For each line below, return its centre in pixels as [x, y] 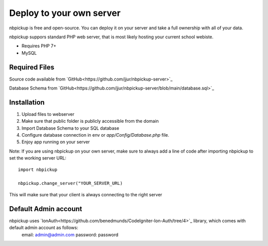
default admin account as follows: [44, 228]
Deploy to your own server [65, 13]
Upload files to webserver [48, 114]
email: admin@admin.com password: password [70, 235]
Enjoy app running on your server [56, 142]
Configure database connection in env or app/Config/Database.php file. [96, 135]
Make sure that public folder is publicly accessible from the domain [90, 121]
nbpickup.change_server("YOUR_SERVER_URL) [70, 183]
